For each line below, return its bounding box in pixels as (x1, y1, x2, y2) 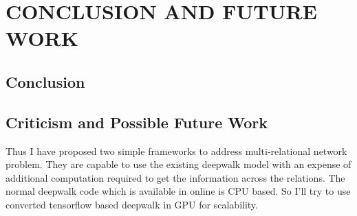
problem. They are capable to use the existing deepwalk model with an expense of (6, 157, 351, 171)
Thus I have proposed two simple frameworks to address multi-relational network (6, 143, 347, 158)
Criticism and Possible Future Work (6, 111, 268, 132)
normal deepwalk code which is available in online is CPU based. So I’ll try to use (6, 184, 351, 198)
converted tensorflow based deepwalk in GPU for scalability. (6, 197, 258, 211)
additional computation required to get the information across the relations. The (6, 170, 345, 184)
